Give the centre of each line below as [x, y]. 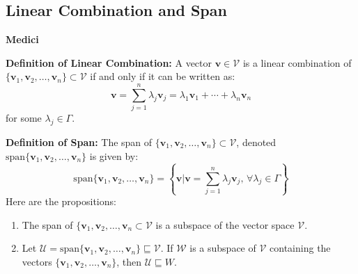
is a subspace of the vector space [225, 224]
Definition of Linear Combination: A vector [109, 62]
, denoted [256, 142]
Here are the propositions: [61, 201]
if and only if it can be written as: [163, 76]
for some [24, 118]
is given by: [114, 155]
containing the [300, 248]
